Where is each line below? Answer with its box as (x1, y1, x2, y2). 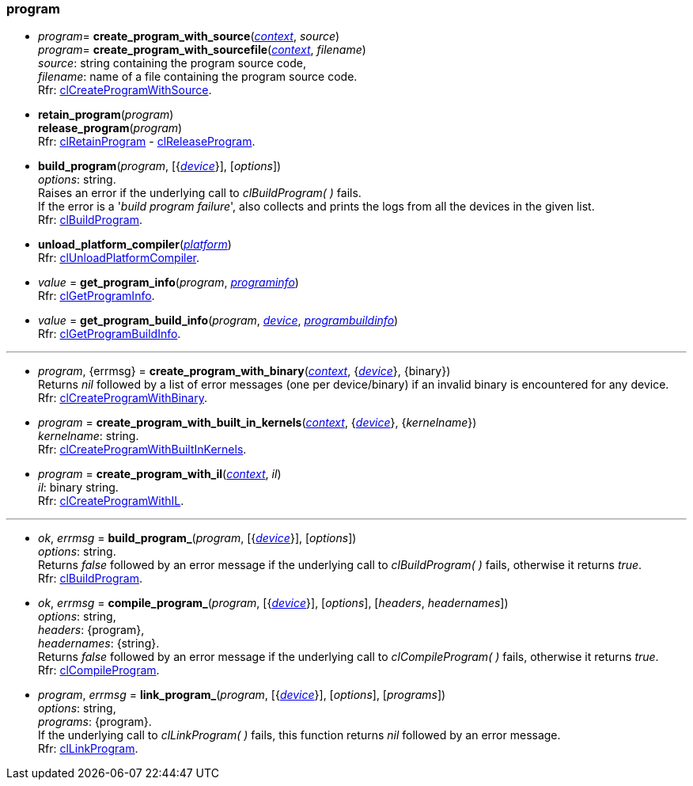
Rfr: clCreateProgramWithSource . (38, 83, 212, 97)
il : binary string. (38, 480, 119, 495)
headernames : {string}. (38, 636, 160, 651)
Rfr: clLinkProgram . (38, 742, 138, 756)
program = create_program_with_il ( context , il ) (38, 467, 282, 481)
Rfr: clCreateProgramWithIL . (38, 494, 184, 508)
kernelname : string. (38, 429, 139, 443)
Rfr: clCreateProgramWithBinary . (38, 391, 208, 405)
